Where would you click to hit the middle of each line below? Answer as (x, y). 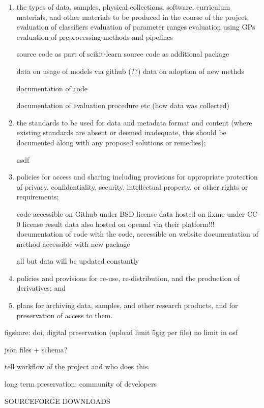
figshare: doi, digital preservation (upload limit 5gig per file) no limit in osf (121, 332)
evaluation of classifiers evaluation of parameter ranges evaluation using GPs (136, 27)
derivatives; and (41, 288)
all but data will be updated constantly (78, 261)
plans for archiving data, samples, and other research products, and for (127, 305)
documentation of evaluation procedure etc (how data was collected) (123, 105)
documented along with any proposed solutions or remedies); (111, 142)
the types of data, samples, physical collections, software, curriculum (123, 7)
